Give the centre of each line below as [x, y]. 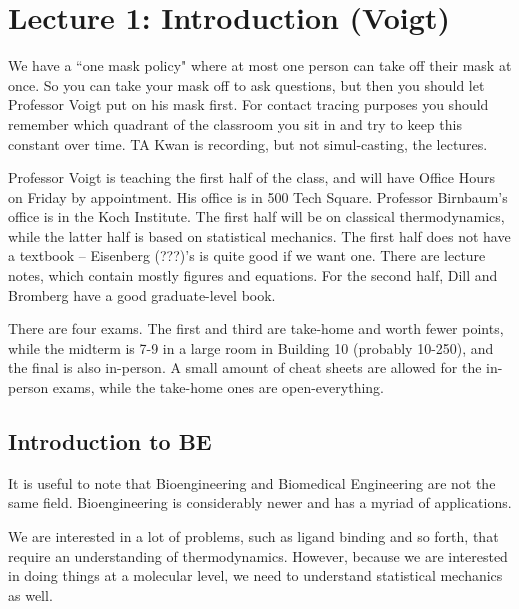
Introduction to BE [110, 441]
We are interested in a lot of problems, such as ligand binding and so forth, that [253, 536]
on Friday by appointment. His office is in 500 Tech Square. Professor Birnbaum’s [258, 196]
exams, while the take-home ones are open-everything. [218, 387]
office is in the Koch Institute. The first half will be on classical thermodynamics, [256, 216]
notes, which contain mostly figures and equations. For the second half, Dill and [253, 275]
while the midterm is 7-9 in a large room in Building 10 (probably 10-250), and [251, 347]
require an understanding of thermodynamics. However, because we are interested [258, 555]
